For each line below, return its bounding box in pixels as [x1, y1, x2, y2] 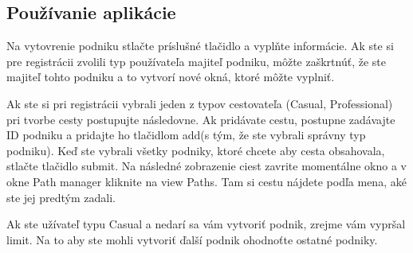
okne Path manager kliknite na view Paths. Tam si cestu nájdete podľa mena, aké [6, 173, 407, 189]
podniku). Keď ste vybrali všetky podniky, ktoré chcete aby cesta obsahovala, [6, 142, 385, 158]
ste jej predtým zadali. [6, 189, 116, 205]
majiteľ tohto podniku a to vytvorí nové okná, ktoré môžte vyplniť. [6, 68, 335, 85]
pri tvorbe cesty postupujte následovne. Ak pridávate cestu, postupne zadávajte [6, 111, 395, 127]
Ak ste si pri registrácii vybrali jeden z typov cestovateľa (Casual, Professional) [6, 95, 393, 111]
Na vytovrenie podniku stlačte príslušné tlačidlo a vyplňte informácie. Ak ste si [6, 37, 394, 54]
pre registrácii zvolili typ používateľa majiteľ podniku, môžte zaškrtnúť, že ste [6, 53, 386, 69]
